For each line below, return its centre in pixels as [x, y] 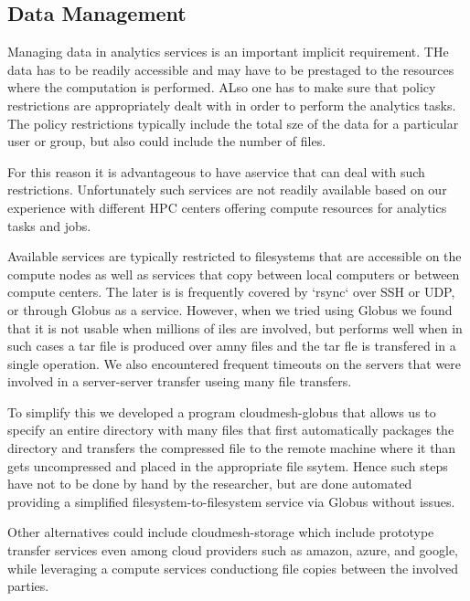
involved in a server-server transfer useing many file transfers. [180, 381]
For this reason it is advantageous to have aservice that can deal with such [216, 171]
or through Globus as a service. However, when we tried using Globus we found [230, 309]
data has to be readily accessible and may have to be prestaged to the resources [231, 69]
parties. [28, 586]
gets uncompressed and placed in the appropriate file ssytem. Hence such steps [228, 465]
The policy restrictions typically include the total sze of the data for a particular [233, 123]
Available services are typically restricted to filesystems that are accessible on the [235, 256]
